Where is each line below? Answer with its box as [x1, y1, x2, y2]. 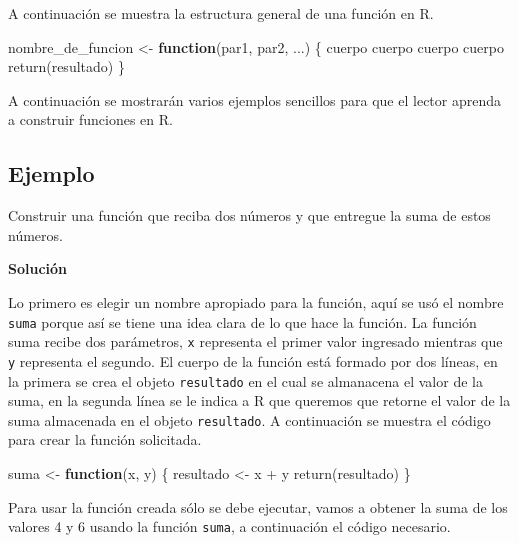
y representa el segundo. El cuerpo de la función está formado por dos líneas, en [8, 350, 498, 371]
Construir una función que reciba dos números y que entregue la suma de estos [8, 205, 491, 226]
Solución [8, 258, 68, 279]
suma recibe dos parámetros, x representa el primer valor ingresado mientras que [8, 331, 503, 352]
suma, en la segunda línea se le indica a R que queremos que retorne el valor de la [8, 390, 511, 411]
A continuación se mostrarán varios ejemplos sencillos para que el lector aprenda [8, 89, 501, 110]
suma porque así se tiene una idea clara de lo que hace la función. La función [8, 311, 477, 332]
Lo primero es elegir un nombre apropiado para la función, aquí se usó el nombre [8, 291, 504, 312]
